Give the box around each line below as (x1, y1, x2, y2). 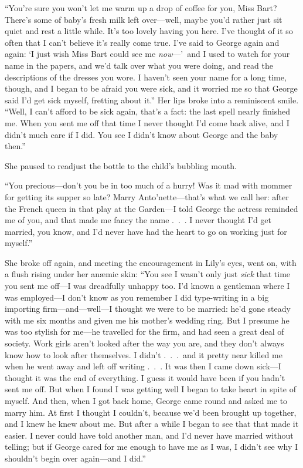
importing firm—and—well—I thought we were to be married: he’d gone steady (5, 302, 291, 315)
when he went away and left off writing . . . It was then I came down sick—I (5, 360, 281, 372)
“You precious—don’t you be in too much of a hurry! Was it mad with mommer (5, 179, 292, 191)
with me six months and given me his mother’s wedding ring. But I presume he (5, 314, 290, 326)
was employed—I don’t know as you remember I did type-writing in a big (5, 291, 269, 303)
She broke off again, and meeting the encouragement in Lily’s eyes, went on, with (5, 256, 297, 268)
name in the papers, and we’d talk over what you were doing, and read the (5, 59, 273, 71)
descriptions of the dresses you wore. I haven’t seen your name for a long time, (5, 70, 287, 83)
